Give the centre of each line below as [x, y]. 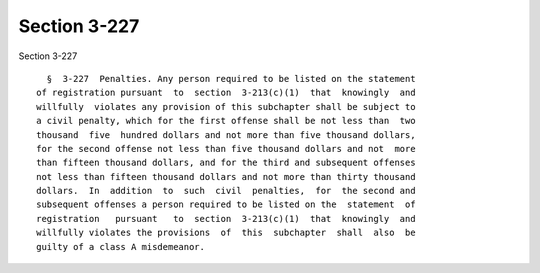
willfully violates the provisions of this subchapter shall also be [226, 233]
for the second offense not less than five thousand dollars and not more [226, 148]
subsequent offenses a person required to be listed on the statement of [226, 204]
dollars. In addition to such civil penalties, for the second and [226, 191]
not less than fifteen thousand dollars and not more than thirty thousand [226, 176]
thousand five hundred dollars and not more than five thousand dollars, [226, 134]
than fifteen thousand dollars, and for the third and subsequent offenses [226, 163]
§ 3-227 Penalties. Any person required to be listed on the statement [231, 78]
